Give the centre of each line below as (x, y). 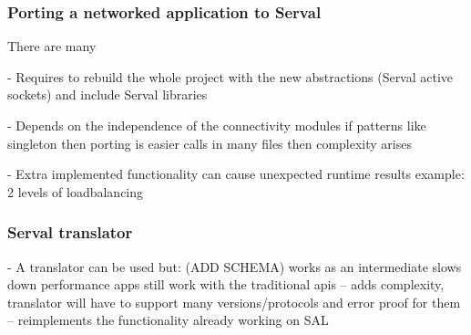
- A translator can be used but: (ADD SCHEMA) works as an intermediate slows (235, 266)
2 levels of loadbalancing (76, 191)
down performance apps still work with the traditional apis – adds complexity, (226, 284)
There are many (52, 46)
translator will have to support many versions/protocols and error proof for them (234, 302)
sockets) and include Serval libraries (108, 94)
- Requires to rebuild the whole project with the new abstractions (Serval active (230, 76)
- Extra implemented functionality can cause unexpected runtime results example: (236, 174)
